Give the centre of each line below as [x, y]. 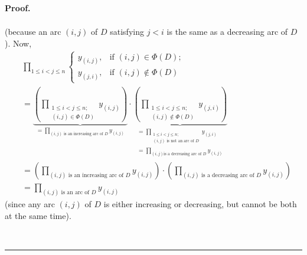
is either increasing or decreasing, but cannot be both [200, 204]
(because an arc [33, 32]
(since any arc [30, 204]
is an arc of [75, 193]
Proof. [18, 8]
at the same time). [38, 215]
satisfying [127, 32]
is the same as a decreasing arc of [227, 32]
